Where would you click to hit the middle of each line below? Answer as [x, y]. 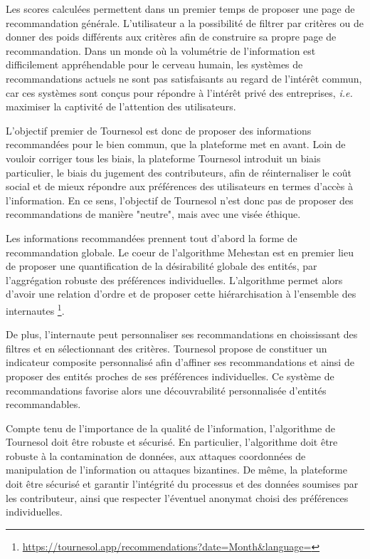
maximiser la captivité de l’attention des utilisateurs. [121, 106]
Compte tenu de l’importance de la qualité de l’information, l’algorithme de [170, 428]
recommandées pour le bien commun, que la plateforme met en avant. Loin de [176, 144]
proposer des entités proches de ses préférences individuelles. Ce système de [170, 376]
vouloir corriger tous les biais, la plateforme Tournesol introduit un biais [163, 158]
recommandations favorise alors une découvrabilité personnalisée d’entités [166, 390]
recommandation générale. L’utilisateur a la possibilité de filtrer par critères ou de [185, 22]
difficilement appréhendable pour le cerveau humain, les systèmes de [154, 64]
